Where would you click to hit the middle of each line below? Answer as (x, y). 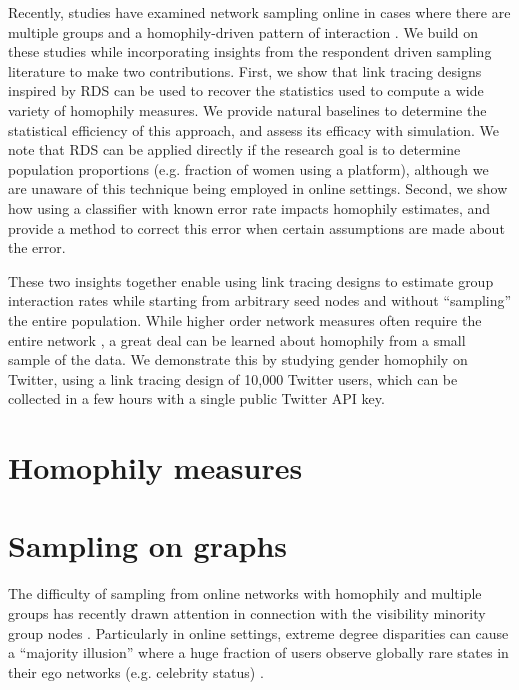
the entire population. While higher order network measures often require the (245, 319)
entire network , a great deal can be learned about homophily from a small (237, 339)
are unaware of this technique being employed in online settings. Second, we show (258, 188)
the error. (37, 247)
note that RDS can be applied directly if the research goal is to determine (234, 149)
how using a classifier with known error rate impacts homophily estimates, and (249, 207)
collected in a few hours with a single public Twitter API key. (196, 398)
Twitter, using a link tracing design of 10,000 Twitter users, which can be (233, 378)
